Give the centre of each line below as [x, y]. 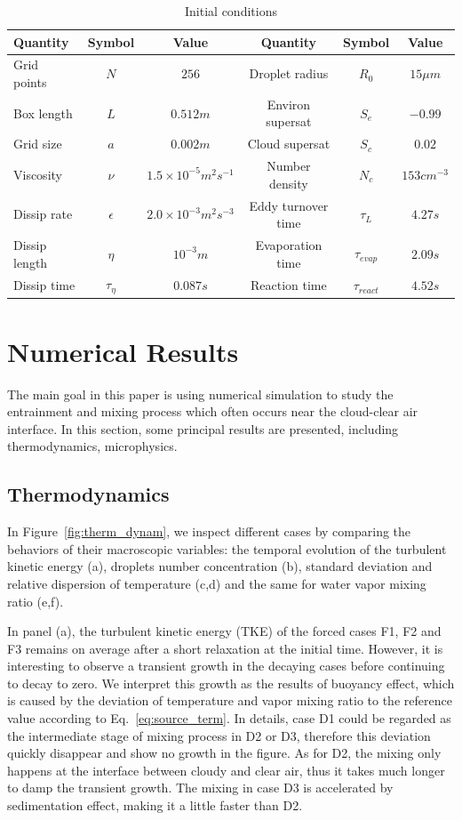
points [30, 82]
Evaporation [289, 245]
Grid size [38, 144]
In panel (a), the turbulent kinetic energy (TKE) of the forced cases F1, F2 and [224, 631]
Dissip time [44, 285]
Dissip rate [43, 214]
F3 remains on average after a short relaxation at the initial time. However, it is [225, 648]
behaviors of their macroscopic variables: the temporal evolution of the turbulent [227, 548]
